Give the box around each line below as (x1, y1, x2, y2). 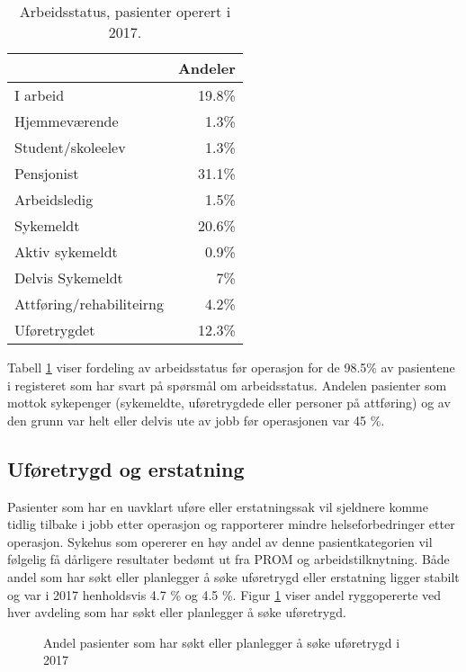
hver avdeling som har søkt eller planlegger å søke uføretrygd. (7, 603, 346, 622)
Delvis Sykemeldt (14, 267, 123, 288)
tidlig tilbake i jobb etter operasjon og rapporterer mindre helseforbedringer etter (7, 515, 455, 533)
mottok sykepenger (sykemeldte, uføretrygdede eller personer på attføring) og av (7, 393, 451, 412)
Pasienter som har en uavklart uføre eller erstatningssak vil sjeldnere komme (7, 497, 428, 515)
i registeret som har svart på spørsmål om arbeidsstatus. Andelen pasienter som (7, 375, 447, 394)
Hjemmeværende (14, 111, 119, 131)
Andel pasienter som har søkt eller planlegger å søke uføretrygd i (43, 632, 400, 651)
